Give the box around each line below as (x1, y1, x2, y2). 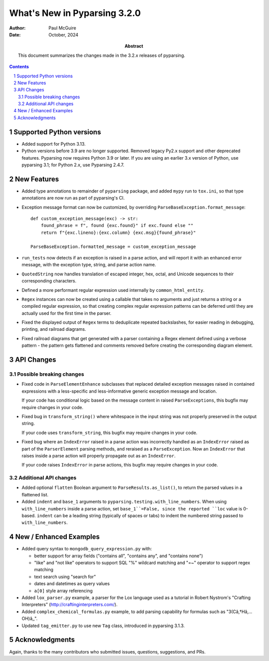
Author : (9, 25, 26, 31)
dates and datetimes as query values (34, 581, 110, 587)
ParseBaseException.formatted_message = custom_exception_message (30, 243, 196, 249)
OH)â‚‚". (21, 616, 38, 622)
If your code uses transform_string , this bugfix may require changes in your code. (21, 430, 198, 436)
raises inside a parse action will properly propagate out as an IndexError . (21, 452, 176, 458)
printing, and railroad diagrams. (21, 326, 87, 332)
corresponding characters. (21, 278, 77, 284)
